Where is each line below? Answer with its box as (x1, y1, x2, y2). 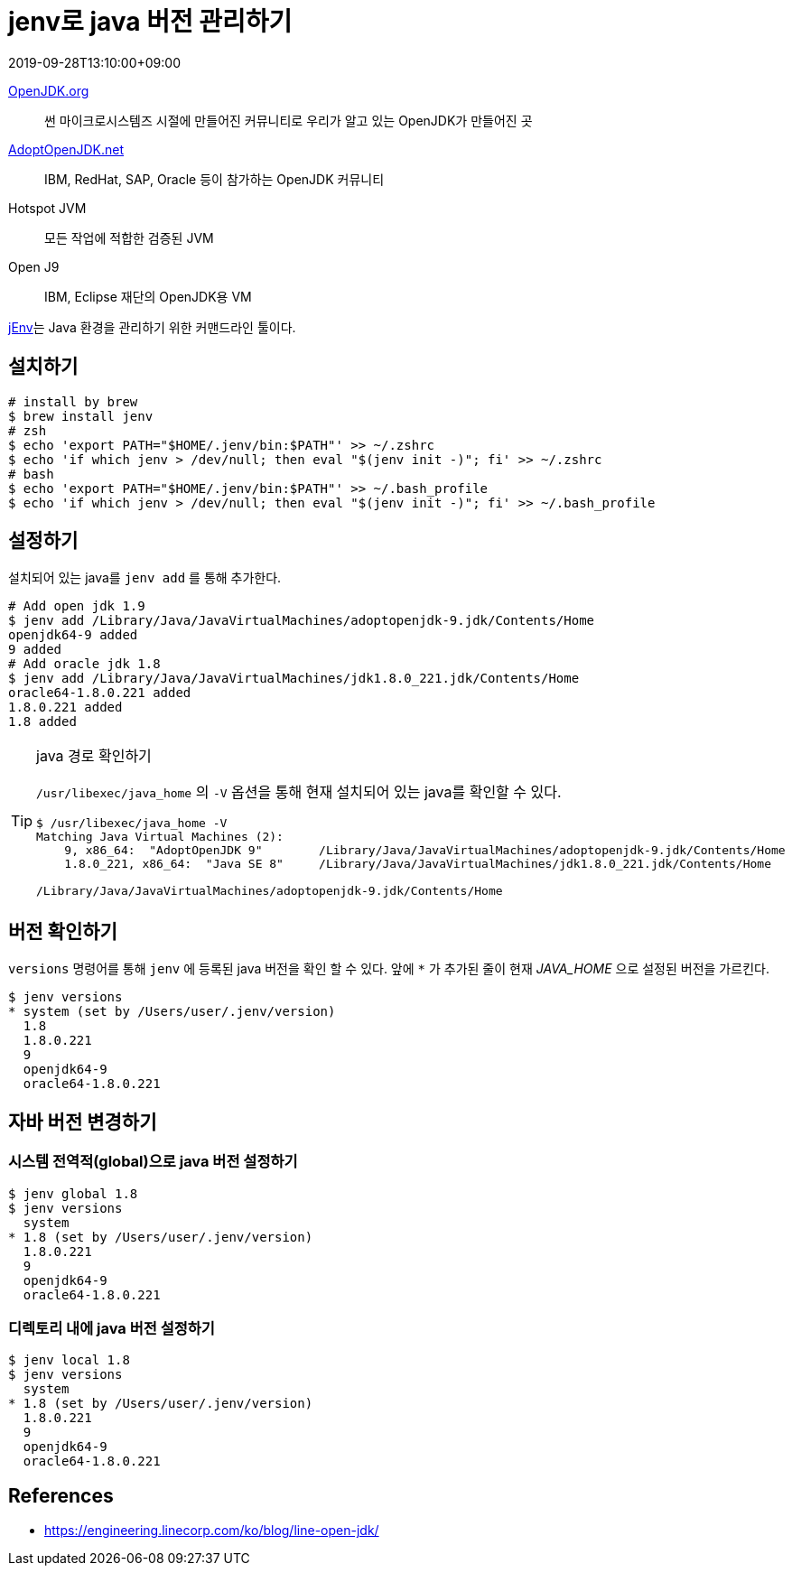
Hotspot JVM (8, 200, 87, 216)
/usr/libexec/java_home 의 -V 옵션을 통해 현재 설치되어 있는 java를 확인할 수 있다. (36, 783, 562, 802)
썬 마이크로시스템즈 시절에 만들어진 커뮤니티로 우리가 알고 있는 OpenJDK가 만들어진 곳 (44, 112, 533, 128)
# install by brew (8, 394, 138, 409)
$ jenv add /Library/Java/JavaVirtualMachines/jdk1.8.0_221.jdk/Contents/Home (8, 671, 580, 686)
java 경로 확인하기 (36, 747, 152, 766)
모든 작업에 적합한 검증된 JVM (44, 229, 214, 246)
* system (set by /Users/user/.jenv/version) (8, 1004, 336, 1019)
